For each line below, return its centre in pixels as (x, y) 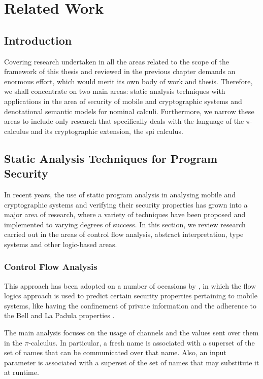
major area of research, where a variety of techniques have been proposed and (125, 214)
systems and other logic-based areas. (61, 244)
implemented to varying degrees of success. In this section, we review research (125, 224)
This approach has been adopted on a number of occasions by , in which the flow (130, 285)
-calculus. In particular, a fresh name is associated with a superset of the (142, 342)
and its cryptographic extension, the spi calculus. (107, 131)
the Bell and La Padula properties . (59, 315)
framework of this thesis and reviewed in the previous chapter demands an (120, 71)
